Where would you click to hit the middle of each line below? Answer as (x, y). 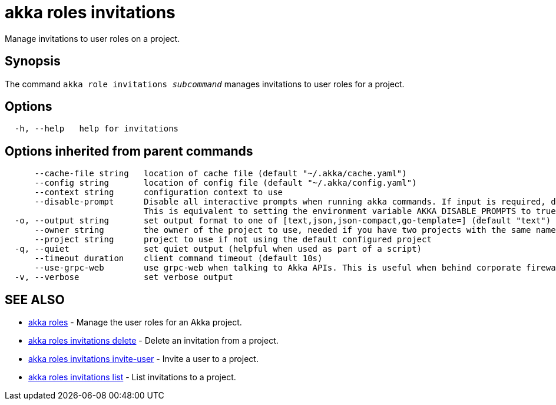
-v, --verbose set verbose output (124, 277)
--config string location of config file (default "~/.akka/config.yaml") (226, 183)
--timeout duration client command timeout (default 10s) (178, 259)
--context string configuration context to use (159, 192)
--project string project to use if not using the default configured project (233, 240)
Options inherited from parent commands (129, 151)
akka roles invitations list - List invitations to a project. (132, 377)
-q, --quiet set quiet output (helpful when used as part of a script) (218, 249)
